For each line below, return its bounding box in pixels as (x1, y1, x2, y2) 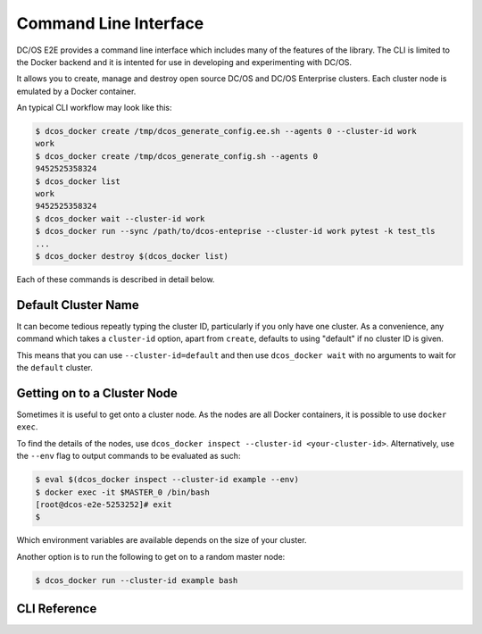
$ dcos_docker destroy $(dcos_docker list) (35, 251, 229, 261)
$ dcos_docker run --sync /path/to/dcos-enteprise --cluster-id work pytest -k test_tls (35, 226, 436, 237)
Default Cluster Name (16, 297, 140, 313)
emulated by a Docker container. (16, 86, 137, 96)
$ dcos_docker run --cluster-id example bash (35, 575, 238, 585)
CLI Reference (16, 601, 97, 616)
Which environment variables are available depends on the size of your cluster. (16, 535, 307, 546)
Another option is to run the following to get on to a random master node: (16, 551, 286, 562)
